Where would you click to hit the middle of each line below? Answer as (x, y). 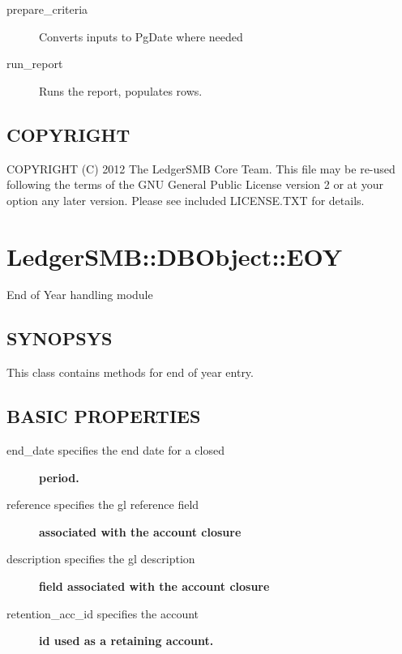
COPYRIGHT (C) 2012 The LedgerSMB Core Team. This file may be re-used (201, 168)
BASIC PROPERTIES (104, 416)
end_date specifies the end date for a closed (115, 450)
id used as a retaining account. (126, 641)
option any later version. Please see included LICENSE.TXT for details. (186, 200)
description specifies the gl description (101, 559)
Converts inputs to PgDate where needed (141, 36)
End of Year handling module (80, 295)
